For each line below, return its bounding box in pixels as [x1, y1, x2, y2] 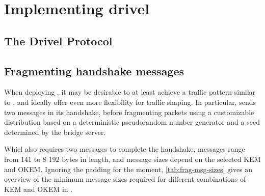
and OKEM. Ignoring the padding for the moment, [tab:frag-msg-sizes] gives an [4, 163, 253, 174]
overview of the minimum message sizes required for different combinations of [4, 174, 246, 184]
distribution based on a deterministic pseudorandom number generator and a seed [4, 117, 260, 127]
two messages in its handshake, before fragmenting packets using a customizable [4, 106, 254, 117]
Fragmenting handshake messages [4, 63, 184, 78]
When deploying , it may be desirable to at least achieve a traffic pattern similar [4, 87, 256, 97]
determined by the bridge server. [4, 126, 106, 137]
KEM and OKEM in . [4, 183, 73, 194]
